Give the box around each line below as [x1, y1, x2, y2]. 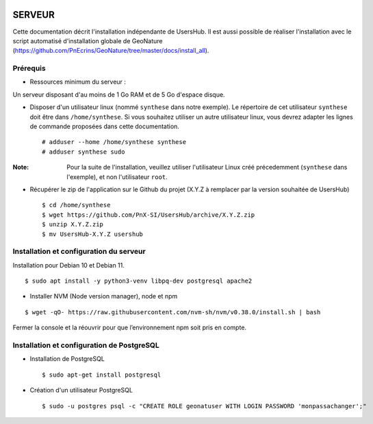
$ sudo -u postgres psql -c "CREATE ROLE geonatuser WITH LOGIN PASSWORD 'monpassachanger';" [42, 402, 367, 410]
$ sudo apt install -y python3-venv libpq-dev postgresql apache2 [25, 277, 253, 285]
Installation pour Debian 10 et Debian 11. [12, 261, 125, 269]
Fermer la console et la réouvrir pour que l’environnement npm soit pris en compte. [12, 323, 246, 332]
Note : [12, 163, 29, 172]
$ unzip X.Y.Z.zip [42, 220, 104, 228]
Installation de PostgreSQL [29, 355, 105, 363]
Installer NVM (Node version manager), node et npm [29, 292, 178, 301]
